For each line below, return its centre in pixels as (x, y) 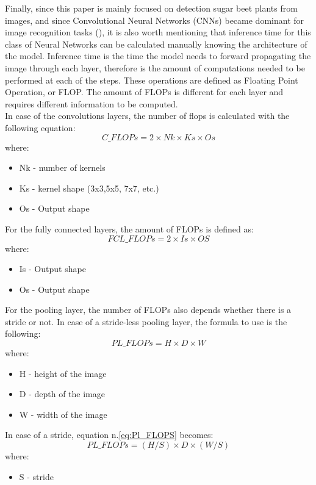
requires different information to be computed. (92, 103)
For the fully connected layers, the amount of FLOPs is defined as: (129, 228)
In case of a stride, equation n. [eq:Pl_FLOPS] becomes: (109, 435)
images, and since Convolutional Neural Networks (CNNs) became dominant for (155, 20)
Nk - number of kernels (62, 167)
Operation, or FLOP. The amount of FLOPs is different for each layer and (144, 92)
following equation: (40, 127)
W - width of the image (63, 414)
